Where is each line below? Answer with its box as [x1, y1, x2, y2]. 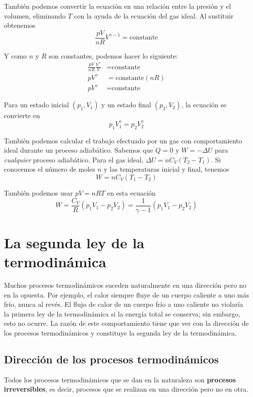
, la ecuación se [181, 99, 227, 110]
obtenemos [4, 20, 36, 30]
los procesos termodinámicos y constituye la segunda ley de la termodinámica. [4, 327, 237, 337]
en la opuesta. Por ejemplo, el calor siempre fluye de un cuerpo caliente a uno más [4, 289, 249, 299]
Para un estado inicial [4, 99, 69, 110]
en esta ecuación [107, 188, 156, 198]
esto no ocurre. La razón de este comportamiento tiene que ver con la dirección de [4, 318, 249, 328]
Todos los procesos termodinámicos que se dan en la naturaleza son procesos [4, 374, 236, 384]
